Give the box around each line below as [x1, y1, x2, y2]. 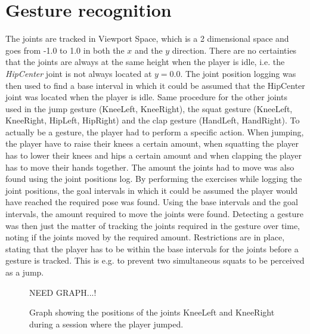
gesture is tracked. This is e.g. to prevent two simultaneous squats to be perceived [5, 254, 305, 267]
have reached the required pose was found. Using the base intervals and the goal [5, 196, 298, 208]
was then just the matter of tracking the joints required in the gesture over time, [5, 219, 300, 231]
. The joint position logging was [180, 67, 296, 79]
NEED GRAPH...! [29, 286, 97, 298]
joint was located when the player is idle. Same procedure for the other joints [5, 91, 287, 103]
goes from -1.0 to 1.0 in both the [5, 44, 125, 56]
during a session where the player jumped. [29, 317, 184, 330]
